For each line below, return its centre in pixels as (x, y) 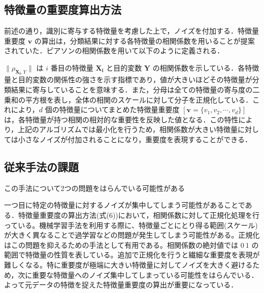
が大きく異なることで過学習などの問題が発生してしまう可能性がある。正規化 (132, 235)
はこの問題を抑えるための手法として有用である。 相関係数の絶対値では (121, 245)
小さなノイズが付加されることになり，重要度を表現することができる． (135, 139)
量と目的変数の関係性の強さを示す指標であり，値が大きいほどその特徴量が (128, 79)
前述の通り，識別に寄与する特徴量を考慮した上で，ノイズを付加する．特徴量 (132, 31)
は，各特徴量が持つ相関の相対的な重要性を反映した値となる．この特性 (121, 119)
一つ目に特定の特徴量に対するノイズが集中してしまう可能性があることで (125, 205)
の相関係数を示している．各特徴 (206, 67)
